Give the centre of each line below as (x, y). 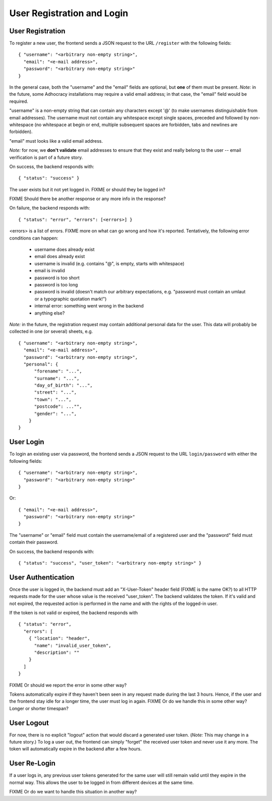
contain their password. (34, 542)
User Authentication (42, 577)
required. (19, 101)
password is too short (57, 278)
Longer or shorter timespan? (39, 708)
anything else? (50, 313)
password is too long (56, 285)
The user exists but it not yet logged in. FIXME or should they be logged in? (87, 190)
